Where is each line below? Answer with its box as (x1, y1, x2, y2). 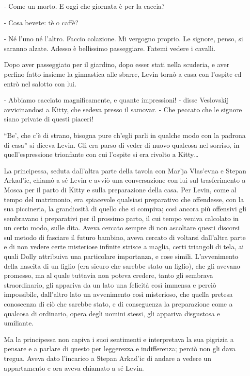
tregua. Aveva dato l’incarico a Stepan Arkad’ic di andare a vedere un (4, 353, 211, 363)
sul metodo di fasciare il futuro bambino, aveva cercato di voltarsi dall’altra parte (4, 232, 246, 242)
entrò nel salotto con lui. (4, 78, 77, 88)
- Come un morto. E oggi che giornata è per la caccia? (4, 1, 165, 11)
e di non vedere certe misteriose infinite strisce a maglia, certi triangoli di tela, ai (4, 241, 244, 252)
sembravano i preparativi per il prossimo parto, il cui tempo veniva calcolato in (4, 213, 239, 223)
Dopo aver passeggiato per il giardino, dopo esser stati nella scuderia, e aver (4, 59, 230, 69)
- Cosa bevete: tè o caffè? (4, 17, 78, 27)
